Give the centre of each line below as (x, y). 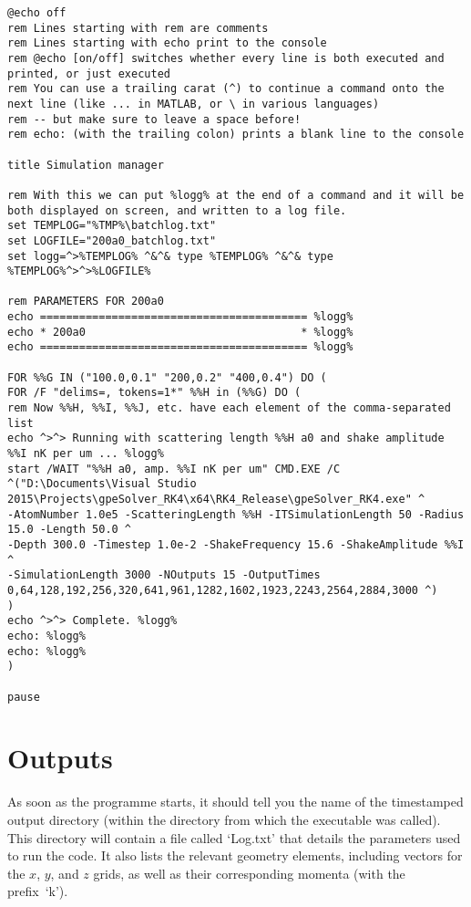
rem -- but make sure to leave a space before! (154, 119)
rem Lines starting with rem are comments (138, 28)
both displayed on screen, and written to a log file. (177, 210)
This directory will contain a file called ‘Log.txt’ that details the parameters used (234, 837)
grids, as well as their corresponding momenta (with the (249, 873)
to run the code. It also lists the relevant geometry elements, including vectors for (235, 855)
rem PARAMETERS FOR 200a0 (86, 302)
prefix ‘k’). (38, 891)
